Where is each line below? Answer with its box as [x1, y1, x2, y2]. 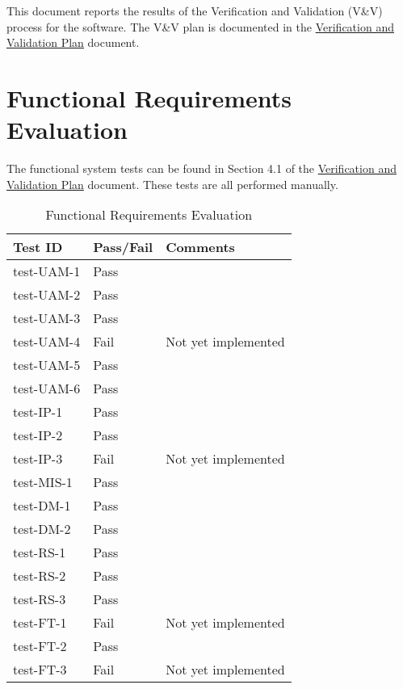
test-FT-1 [13, 613, 67, 632]
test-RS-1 [13, 543, 66, 562]
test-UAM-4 [13, 332, 81, 351]
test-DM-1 [13, 496, 71, 515]
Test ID [13, 237, 63, 257]
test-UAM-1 [13, 262, 81, 281]
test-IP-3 [13, 449, 63, 468]
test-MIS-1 [13, 473, 73, 492]
